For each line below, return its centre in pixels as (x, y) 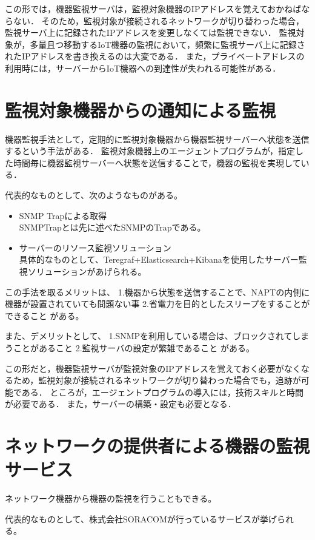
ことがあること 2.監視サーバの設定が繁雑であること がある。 (134, 348)
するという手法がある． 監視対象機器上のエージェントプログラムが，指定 (150, 151)
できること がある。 (45, 315)
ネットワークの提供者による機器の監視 (157, 446)
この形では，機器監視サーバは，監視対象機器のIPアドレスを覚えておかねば (153, 8)
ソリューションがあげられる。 (87, 272)
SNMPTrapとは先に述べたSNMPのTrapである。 (112, 227)
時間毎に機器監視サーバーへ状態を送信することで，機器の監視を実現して (157, 162)
